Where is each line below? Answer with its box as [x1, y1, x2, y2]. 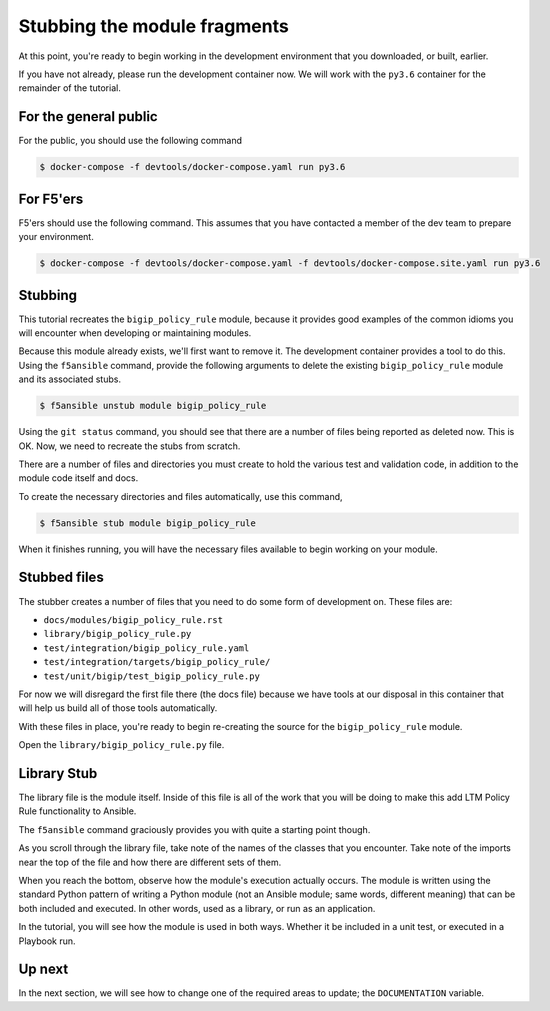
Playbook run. [18, 935, 76, 947]
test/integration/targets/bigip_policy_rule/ [43, 656, 271, 668]
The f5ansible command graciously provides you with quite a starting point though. [18, 823, 371, 835]
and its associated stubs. [18, 373, 122, 385]
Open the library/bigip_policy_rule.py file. [18, 739, 225, 751]
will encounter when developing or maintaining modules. [18, 326, 252, 339]
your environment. [18, 231, 94, 243]
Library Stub [18, 765, 98, 782]
